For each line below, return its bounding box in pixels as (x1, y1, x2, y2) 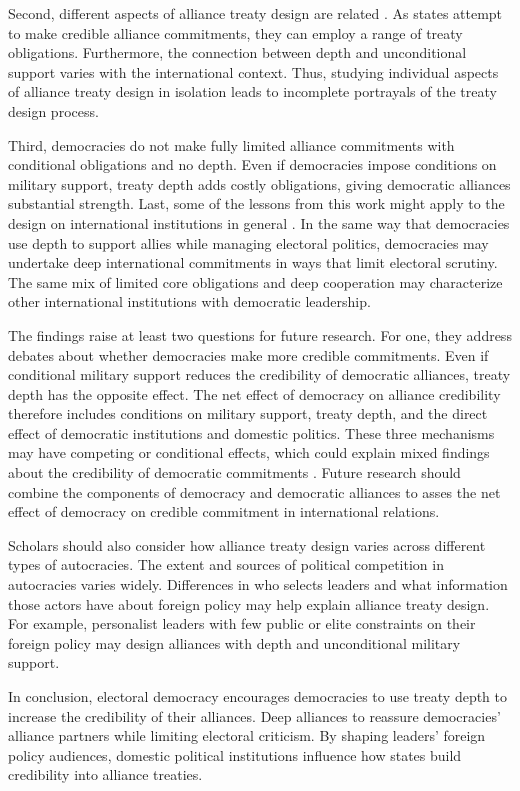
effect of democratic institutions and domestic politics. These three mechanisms (8, 422, 495, 443)
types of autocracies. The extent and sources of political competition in (8, 554, 444, 575)
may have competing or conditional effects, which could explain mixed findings (8, 442, 490, 463)
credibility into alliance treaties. (8, 764, 203, 785)
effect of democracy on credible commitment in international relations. (8, 501, 440, 522)
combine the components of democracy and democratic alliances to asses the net (8, 481, 501, 502)
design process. (8, 100, 99, 121)
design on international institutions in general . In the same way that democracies (8, 212, 510, 233)
